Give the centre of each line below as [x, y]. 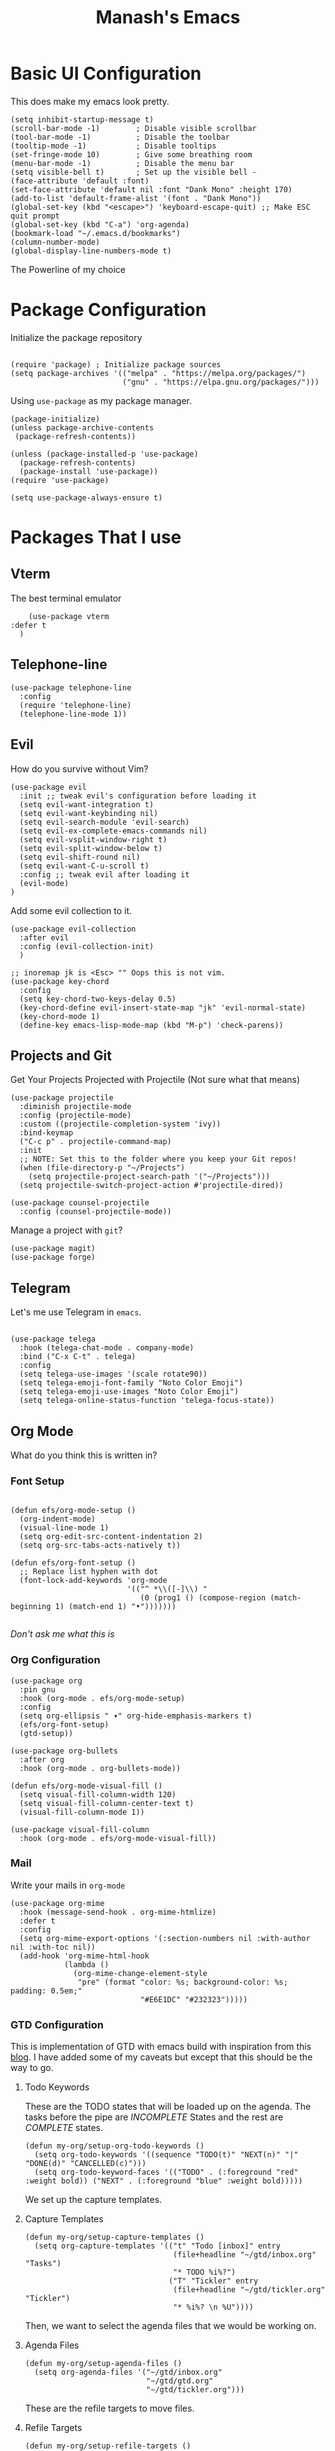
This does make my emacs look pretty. [90, 101]
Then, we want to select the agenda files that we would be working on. [170, 2326]
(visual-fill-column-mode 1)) [82, 1812]
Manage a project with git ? [66, 1230]
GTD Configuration [57, 2024]
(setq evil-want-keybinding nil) [89, 813]
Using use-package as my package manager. [101, 400]
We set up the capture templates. [93, 2200]
